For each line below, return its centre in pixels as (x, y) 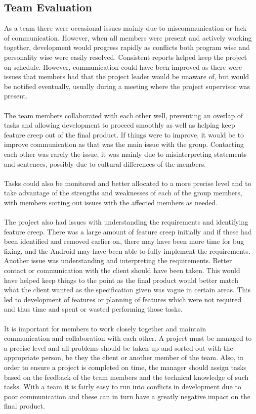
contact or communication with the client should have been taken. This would (122, 270)
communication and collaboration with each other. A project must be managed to (128, 338)
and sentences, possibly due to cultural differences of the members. (105, 163)
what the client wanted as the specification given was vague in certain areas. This (127, 290)
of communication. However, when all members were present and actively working (128, 37)
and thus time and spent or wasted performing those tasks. (93, 309)
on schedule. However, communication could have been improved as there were (123, 67)
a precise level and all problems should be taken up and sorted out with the (119, 347)
